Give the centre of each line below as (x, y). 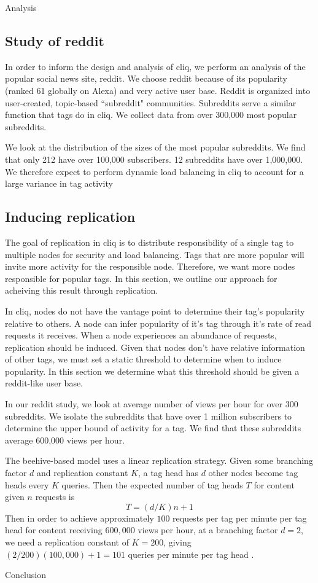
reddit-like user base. (44, 383)
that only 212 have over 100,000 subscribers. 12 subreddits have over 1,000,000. (154, 159)
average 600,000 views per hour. (65, 440)
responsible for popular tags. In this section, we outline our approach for (141, 278)
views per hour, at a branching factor (208, 530)
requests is (55, 497)
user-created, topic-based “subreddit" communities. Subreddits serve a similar (151, 102)
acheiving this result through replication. (82, 290)
